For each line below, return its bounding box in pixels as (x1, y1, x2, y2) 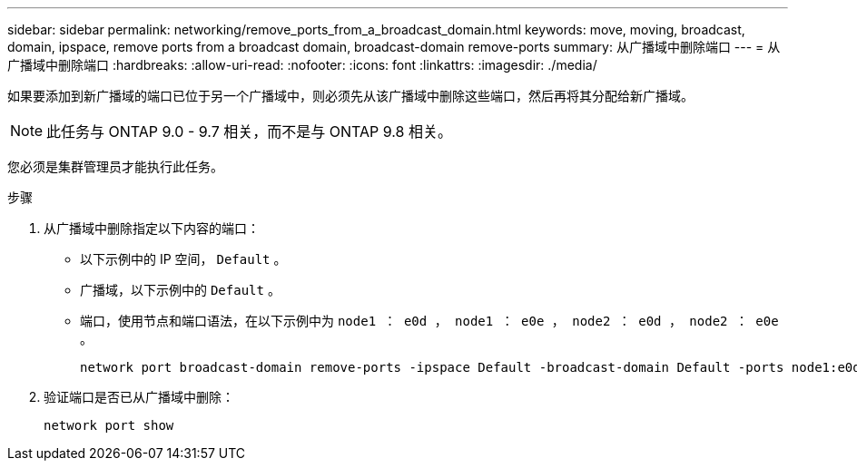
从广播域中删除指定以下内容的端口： (44, 220, 260, 236)
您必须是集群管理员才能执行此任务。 (7, 159, 223, 174)
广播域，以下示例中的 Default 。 (80, 282, 281, 297)
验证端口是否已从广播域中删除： (44, 389, 234, 405)
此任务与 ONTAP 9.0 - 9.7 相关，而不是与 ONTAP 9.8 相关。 (46, 122, 452, 141)
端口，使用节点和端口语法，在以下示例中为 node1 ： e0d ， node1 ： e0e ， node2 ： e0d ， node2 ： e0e (80, 313, 779, 328)
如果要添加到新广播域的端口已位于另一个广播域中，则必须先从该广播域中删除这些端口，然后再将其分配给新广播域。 (7, 88, 694, 103)
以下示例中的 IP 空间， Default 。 (80, 251, 287, 267)
